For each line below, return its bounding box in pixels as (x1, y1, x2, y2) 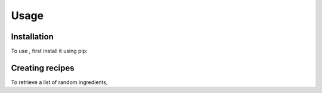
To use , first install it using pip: (11, 48, 88, 55)
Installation (11, 32, 54, 42)
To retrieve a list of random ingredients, (11, 78, 108, 86)
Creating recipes (11, 63, 75, 73)
